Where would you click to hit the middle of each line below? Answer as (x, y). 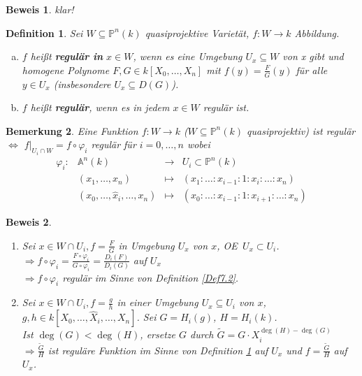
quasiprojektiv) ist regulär (301, 130)
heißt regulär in (67, 56)
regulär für (114, 144)
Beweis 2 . (29, 222)
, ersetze (158, 334)
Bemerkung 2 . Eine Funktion (72, 130)
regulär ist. (226, 107)
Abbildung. (317, 32)
